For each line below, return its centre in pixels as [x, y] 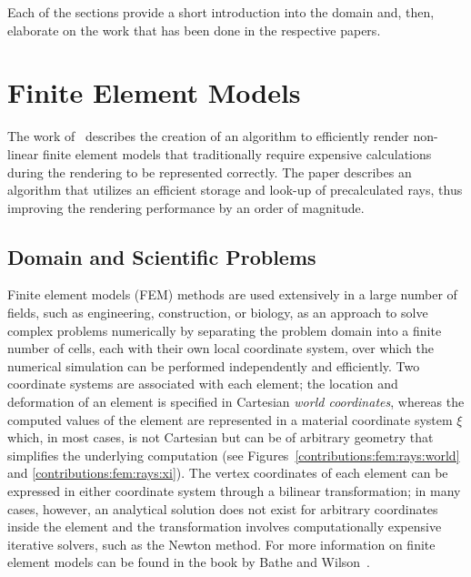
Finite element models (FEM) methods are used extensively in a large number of [232, 294]
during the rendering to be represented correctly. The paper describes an [210, 172]
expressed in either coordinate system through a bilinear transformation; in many [234, 491]
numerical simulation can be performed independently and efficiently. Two [214, 365]
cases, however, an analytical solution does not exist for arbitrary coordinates [223, 508]
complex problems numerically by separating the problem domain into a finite [225, 330]
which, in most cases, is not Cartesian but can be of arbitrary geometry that [220, 437]
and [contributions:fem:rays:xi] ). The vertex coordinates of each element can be [228, 473]
